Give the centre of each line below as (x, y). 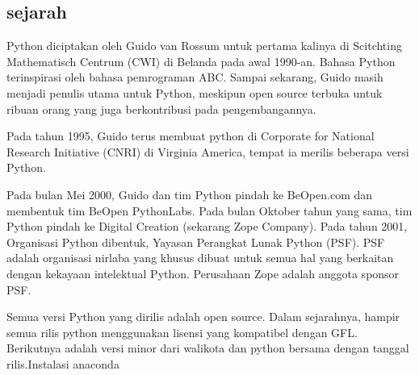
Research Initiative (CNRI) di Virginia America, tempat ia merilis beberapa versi (208, 151)
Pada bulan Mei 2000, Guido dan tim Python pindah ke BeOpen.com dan (190, 194)
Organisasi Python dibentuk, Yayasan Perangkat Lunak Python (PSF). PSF (196, 242)
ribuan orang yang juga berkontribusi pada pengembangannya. (161, 108)
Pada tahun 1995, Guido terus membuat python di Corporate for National (191, 136)
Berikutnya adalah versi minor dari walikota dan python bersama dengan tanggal (208, 348)
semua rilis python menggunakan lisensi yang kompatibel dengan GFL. (182, 332)
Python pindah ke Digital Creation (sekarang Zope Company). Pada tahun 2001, (207, 226)
